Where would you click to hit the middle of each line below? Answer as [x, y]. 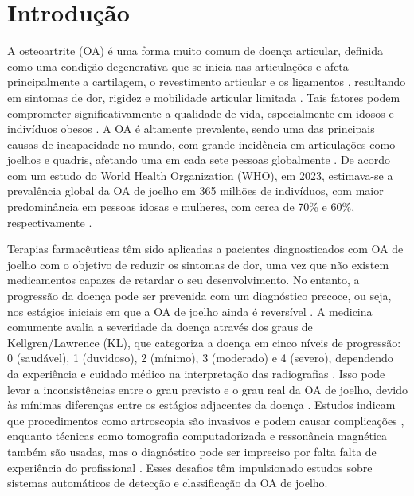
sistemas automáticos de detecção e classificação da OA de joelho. [168, 483]
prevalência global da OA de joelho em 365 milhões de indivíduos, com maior [195, 191]
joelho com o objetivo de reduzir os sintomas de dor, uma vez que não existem [198, 264]
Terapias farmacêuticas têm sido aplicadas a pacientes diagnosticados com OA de [205, 249]
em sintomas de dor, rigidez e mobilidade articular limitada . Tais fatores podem [204, 97]
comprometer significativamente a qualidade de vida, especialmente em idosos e [201, 113]
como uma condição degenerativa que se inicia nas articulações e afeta [178, 66]
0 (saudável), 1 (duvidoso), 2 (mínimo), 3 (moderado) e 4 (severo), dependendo [200, 358]
